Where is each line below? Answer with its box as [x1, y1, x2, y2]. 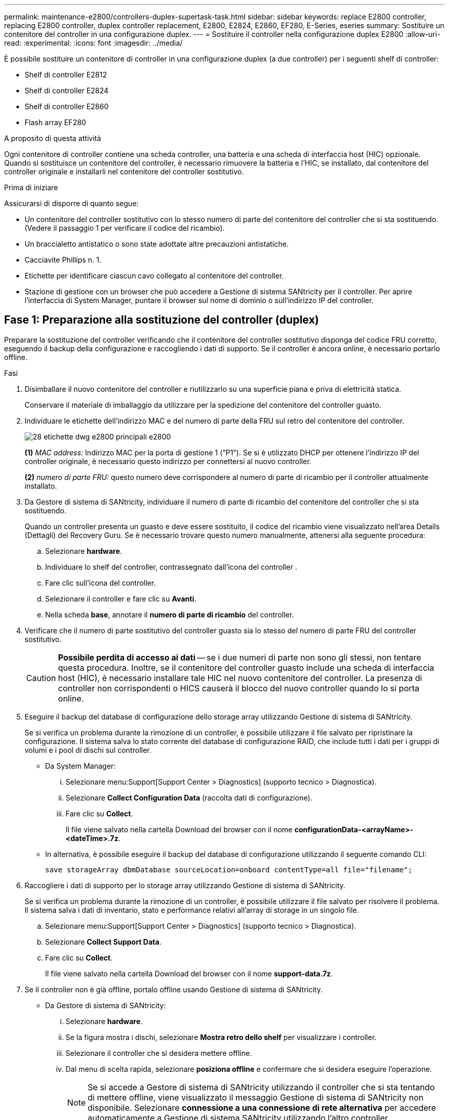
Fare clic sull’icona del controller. [45, 578, 156, 587]
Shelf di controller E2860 [25, 102, 109, 111]
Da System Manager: [45, 761, 116, 770]
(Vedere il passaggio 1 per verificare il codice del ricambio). [25, 224, 225, 232]
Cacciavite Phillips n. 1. [25, 255, 101, 264]
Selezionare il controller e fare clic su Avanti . [45, 594, 196, 603]
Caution [26, 672, 56, 683]
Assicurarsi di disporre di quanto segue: [4, 199, 139, 208]
